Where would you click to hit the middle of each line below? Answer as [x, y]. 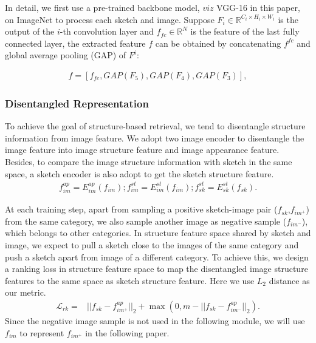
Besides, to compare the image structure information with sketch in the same [149, 161]
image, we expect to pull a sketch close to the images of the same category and [152, 244]
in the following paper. [127, 332]
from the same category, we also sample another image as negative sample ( [146, 221]
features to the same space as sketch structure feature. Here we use [130, 280]
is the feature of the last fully [245, 31]
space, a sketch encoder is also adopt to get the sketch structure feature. [139, 173]
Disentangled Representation [77, 103]
